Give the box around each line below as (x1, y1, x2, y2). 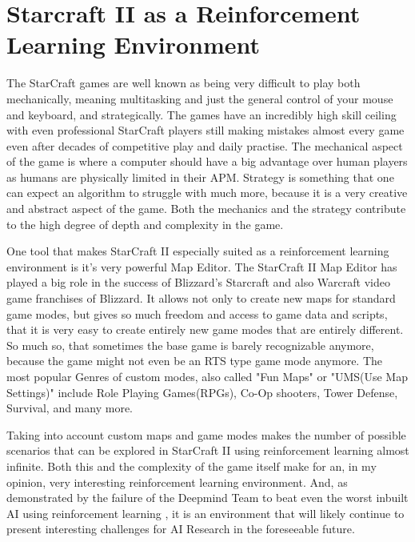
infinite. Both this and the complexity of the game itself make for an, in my (6, 457, 377, 474)
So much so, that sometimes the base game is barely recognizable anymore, (6, 336, 374, 353)
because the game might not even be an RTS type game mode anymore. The (6, 352, 383, 369)
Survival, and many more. (6, 399, 133, 416)
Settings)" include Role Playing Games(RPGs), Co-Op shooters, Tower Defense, (6, 383, 398, 400)
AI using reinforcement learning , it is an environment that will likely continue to (6, 504, 405, 521)
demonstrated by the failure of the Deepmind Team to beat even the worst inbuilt (6, 489, 409, 506)
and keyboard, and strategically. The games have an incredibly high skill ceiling (6, 106, 397, 122)
